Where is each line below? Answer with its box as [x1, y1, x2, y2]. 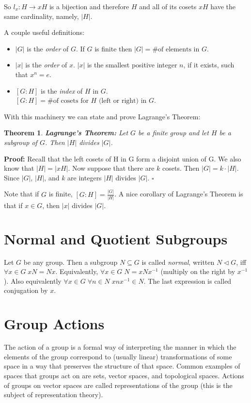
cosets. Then [162, 163, 200, 173]
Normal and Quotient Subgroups [4, 228, 228, 248]
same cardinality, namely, [4, 11, 79, 21]
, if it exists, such [183, 60, 235, 70]
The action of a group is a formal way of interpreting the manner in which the [4, 342, 236, 352]
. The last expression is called [143, 275, 232, 286]
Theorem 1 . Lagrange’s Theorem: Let [4, 128, 128, 138]
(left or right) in [98, 97, 147, 105]
